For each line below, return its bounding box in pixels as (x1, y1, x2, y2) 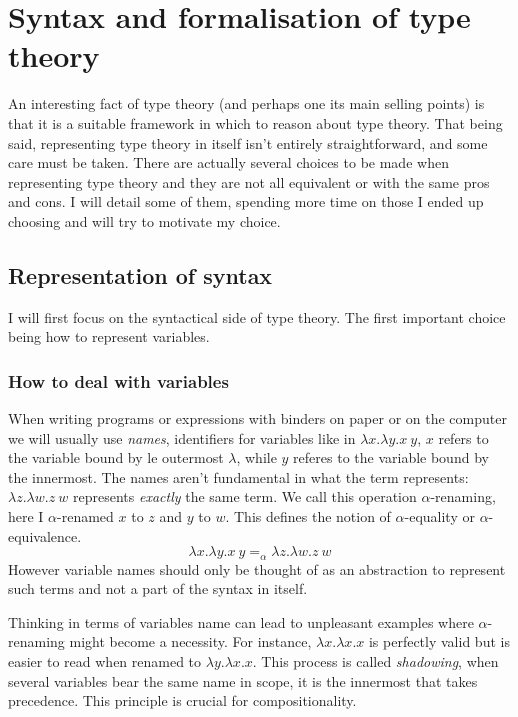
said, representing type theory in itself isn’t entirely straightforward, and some (8, 132, 488, 153)
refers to (438, 427, 489, 448)
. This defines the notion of (225, 506, 391, 527)
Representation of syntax (8, 259, 273, 290)
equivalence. (8, 525, 82, 546)
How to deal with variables (8, 368, 229, 393)
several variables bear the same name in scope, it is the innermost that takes (8, 670, 478, 691)
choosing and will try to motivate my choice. (8, 210, 281, 231)
